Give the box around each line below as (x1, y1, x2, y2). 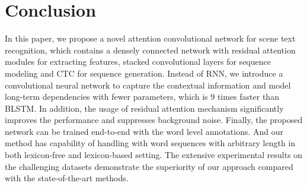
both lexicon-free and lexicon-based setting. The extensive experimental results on (5, 149, 303, 161)
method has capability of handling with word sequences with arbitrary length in (5, 137, 296, 149)
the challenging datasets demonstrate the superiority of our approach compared (5, 160, 293, 172)
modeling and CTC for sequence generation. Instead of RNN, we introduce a (5, 67, 283, 79)
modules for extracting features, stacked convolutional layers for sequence (5, 55, 271, 68)
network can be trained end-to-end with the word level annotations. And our (5, 125, 284, 137)
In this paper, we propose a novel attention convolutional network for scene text (5, 32, 296, 45)
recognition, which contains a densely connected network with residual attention (5, 43, 296, 56)
